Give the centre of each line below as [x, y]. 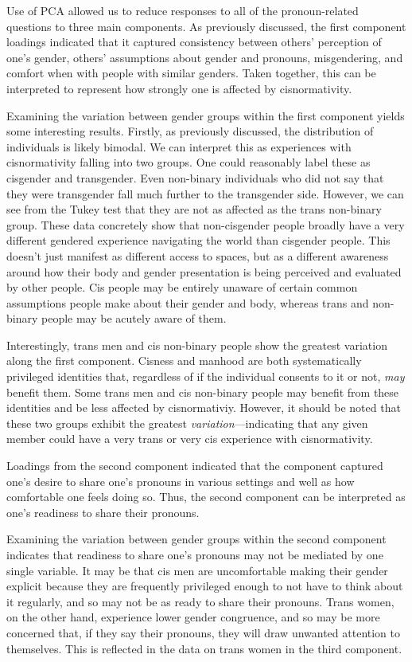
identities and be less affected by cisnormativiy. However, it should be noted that [204, 407]
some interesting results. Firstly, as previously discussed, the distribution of [190, 131]
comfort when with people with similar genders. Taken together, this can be [191, 73]
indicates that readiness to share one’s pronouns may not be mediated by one [195, 554]
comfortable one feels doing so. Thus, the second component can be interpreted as [206, 497]
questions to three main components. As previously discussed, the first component [206, 26]
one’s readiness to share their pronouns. [103, 512]
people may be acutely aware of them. [134, 318]
